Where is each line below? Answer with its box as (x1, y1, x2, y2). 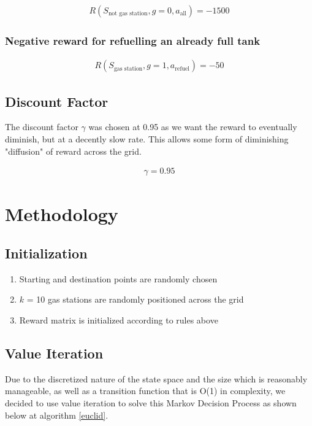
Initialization (5, 244, 88, 263)
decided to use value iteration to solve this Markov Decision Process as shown (5, 397, 297, 409)
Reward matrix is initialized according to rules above (19, 314, 218, 327)
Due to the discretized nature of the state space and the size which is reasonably (5, 372, 308, 385)
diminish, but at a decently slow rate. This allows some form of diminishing (5, 133, 289, 145)
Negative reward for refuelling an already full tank (5, 33, 261, 48)
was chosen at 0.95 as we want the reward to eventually (88, 120, 297, 133)
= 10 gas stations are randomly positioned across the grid (26, 293, 244, 306)
